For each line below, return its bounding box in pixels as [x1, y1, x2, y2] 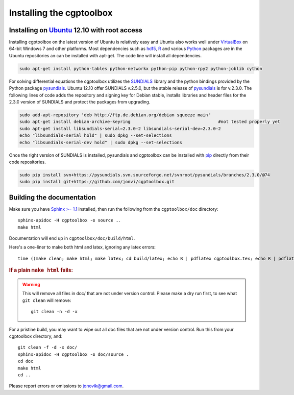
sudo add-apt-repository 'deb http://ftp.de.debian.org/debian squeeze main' [19, 112, 211, 118]
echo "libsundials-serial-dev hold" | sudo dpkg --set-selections [19, 140, 182, 145]
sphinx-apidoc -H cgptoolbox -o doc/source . [18, 351, 129, 357]
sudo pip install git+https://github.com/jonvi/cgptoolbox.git [19, 179, 175, 185]
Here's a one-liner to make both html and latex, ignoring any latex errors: [9, 244, 156, 250]
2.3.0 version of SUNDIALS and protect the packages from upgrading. [9, 99, 150, 105]
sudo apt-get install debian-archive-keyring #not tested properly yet [19, 119, 280, 124]
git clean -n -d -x [31, 309, 78, 315]
